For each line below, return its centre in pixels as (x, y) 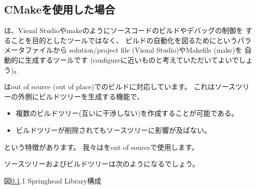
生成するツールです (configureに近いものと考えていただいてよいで (132, 59)
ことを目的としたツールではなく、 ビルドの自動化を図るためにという (124, 40)
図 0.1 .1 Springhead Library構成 (53, 180)
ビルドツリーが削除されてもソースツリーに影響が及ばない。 (113, 130)
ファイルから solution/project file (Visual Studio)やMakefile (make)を (133, 50)
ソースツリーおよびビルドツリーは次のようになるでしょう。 (102, 164)
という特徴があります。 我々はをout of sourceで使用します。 (101, 147)
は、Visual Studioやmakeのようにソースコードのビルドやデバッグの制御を (124, 30)
